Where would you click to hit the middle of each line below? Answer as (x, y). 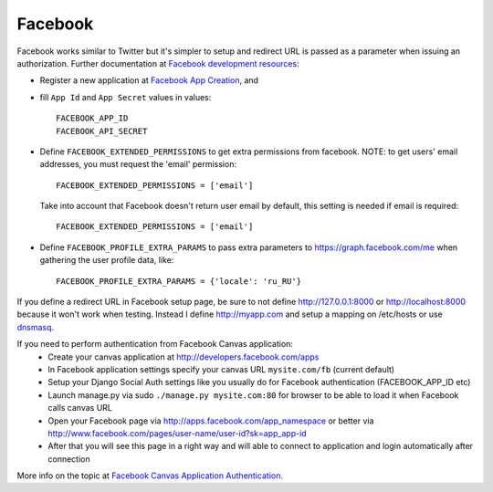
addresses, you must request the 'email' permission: (138, 164)
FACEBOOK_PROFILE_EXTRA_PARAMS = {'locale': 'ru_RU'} (178, 281)
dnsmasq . (36, 327)
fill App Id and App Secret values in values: (126, 97)
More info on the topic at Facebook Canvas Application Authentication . (150, 476)
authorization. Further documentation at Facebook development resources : (158, 63)
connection (69, 459)
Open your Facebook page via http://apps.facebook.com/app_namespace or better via (211, 421)
